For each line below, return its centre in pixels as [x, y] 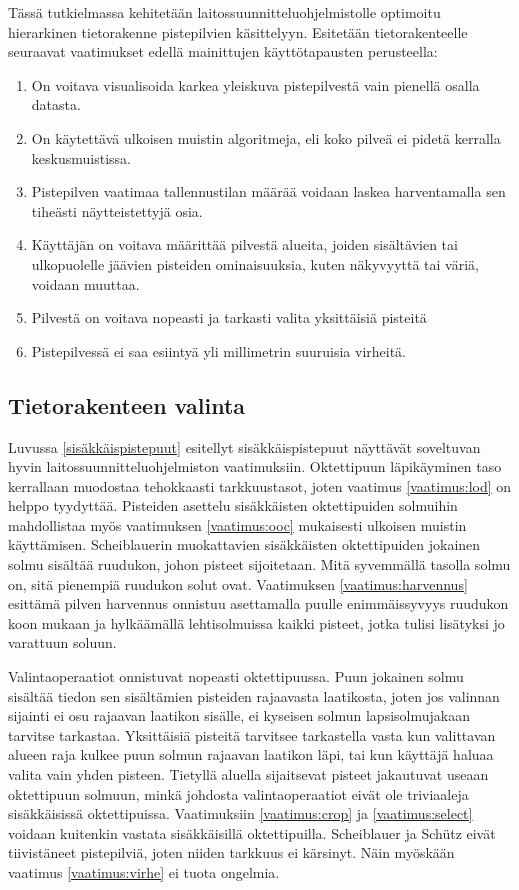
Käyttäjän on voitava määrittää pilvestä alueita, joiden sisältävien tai [244, 244]
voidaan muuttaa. [85, 283]
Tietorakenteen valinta [127, 404]
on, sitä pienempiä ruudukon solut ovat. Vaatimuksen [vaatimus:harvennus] [238, 583]
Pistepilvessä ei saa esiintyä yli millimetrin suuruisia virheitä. [218, 350]
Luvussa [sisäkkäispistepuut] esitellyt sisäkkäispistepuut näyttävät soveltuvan [244, 446]
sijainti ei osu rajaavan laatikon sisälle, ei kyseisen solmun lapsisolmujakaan [239, 715]
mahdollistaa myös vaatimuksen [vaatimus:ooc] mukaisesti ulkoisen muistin [237, 524]
